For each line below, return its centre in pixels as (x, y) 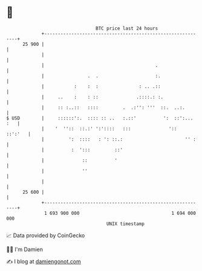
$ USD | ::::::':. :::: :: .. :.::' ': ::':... (100, 118)
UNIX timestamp (125, 224)
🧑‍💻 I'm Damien (25, 249)
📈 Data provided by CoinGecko (46, 235)
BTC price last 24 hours (127, 28)
